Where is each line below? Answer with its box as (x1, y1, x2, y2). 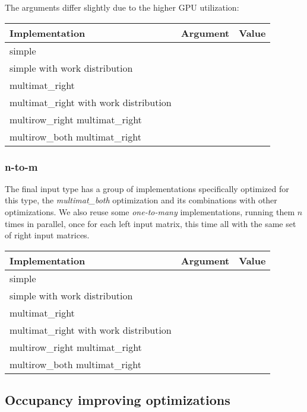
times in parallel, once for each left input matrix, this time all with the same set (5, 217, 296, 229)
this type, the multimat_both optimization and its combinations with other (5, 194, 277, 206)
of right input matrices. (5, 229, 90, 241)
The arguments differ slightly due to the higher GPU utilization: (5, 1, 239, 13)
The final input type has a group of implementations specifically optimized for (5, 182, 289, 194)
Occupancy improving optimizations (5, 391, 230, 409)
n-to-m (5, 159, 38, 174)
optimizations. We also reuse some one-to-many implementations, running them (5, 206, 295, 218)
